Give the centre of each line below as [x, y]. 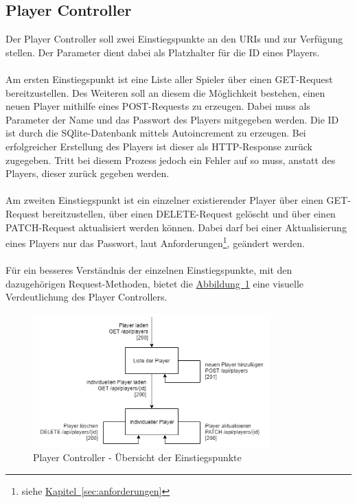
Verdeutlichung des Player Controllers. [87, 297]
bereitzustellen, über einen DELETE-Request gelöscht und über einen [189, 213]
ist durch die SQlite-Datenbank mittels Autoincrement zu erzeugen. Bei [156, 133]
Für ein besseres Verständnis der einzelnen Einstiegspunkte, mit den [149, 269]
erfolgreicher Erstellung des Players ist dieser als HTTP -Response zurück [159, 146]
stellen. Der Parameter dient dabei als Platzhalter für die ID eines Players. [163, 52]
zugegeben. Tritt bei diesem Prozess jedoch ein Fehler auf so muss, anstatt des [171, 160]
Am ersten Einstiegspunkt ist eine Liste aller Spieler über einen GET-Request [169, 79]
